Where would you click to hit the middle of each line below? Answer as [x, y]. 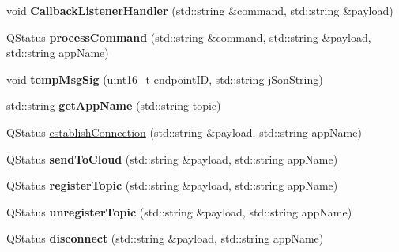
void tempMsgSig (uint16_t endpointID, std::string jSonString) [165, 79]
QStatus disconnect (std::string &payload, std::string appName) [165, 238]
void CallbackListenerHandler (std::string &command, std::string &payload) [200, 10]
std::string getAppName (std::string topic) [114, 105]
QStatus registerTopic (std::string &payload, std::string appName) [172, 185]
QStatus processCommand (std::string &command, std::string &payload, [189, 37]
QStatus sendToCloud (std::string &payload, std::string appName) [172, 158]
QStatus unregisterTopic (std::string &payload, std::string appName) [179, 211]
